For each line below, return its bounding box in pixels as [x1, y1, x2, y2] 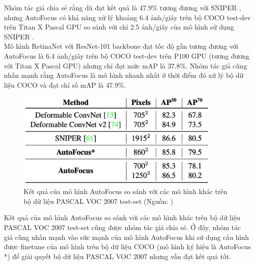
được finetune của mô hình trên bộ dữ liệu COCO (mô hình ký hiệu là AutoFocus [4, 241, 251, 252]
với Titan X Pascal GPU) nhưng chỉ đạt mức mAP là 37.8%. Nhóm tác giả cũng [4, 60, 247, 70]
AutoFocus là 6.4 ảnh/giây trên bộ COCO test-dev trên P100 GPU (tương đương [4, 50, 250, 61]
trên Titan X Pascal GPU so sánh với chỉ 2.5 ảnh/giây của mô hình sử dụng [4, 22, 234, 32]
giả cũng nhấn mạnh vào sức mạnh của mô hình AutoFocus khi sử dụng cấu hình [4, 232, 249, 242]
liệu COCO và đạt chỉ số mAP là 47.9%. [4, 79, 126, 90]
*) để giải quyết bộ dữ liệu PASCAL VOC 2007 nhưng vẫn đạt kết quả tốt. [4, 251, 231, 261]
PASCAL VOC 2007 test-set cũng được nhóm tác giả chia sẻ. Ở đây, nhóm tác [4, 222, 241, 232]
